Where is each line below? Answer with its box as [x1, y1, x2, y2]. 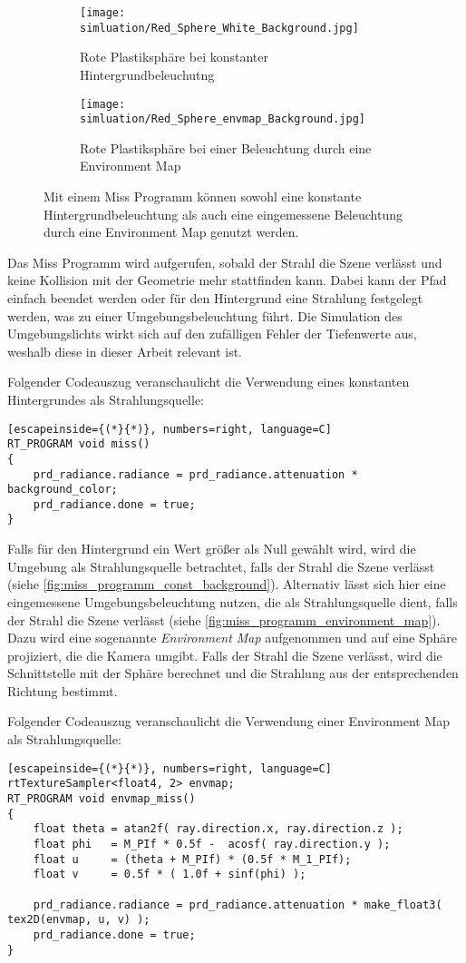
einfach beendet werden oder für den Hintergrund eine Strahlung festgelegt [7, 288, 423, 307]
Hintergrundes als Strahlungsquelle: [7, 389, 204, 408]
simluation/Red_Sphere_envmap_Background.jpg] [80, 113, 365, 126]
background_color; [7, 483, 118, 496]
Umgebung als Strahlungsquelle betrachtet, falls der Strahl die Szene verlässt [7, 556, 435, 575]
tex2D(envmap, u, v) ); [7, 913, 150, 927]
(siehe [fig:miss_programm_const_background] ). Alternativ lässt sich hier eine [7, 575, 446, 594]
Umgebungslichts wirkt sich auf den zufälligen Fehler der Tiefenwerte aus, [7, 324, 417, 343]
